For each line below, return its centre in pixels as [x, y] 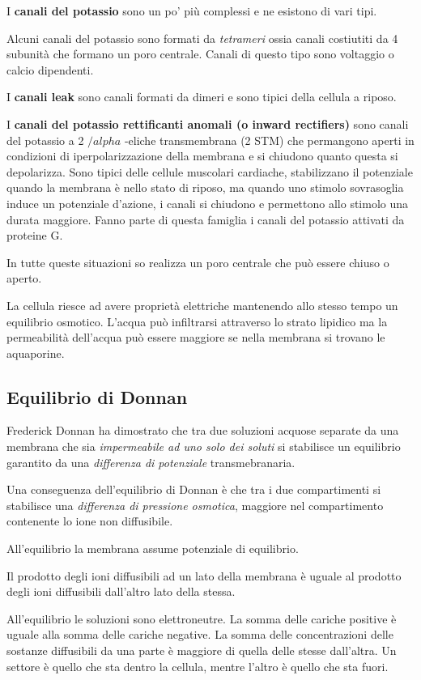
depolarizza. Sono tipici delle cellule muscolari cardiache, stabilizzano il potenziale [210, 171]
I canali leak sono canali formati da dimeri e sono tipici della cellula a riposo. [202, 97]
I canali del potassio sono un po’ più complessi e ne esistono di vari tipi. [192, 11]
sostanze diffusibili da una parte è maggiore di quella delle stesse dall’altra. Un [202, 650]
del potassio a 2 [45, 140]
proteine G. [35, 235]
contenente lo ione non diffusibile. [90, 521]
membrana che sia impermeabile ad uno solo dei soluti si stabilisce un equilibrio [204, 446]
